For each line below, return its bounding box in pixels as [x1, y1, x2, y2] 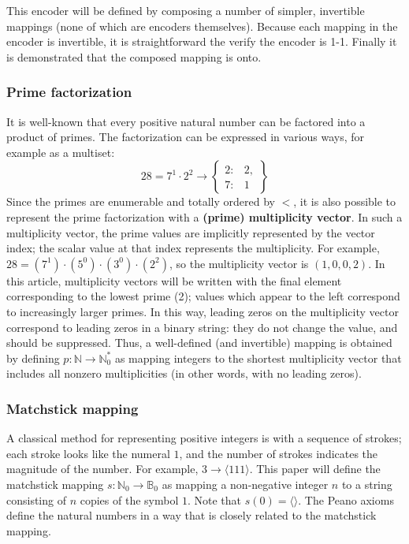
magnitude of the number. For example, [6, 460, 199, 477]
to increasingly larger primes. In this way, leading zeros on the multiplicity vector [6, 303, 399, 319]
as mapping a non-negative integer [162, 475, 329, 492]
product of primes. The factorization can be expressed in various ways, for [6, 129, 365, 145]
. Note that [187, 491, 242, 508]
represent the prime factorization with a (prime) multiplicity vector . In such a [6, 208, 403, 225]
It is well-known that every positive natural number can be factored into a [6, 113, 366, 129]
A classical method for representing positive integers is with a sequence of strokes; [6, 430, 402, 446]
